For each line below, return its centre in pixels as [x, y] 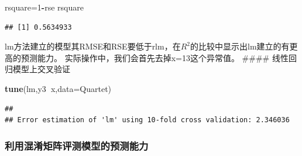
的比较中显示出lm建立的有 [240, 46]
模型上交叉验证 [41, 69]
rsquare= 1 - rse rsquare [44, 7]
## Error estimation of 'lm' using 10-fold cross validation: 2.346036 [147, 120]
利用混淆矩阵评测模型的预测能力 [77, 145]
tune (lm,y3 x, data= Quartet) [58, 88]
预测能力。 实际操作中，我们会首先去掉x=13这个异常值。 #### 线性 [155, 57]
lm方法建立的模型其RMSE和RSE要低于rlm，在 [93, 46]
